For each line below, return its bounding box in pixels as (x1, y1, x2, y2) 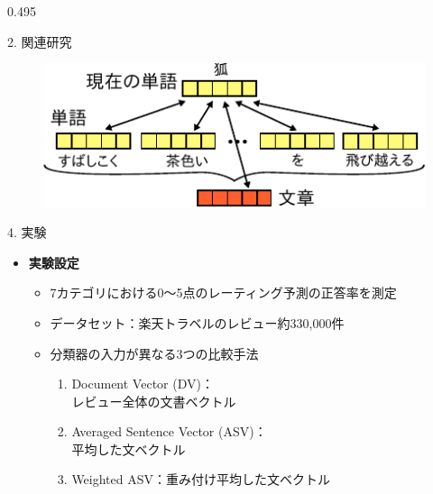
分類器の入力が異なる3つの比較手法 (50, 343, 259, 362)
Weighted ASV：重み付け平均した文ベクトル (71, 470, 331, 489)
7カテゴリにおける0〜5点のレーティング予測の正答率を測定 (50, 283, 397, 302)
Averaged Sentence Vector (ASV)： (71, 422, 267, 441)
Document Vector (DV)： (71, 374, 214, 393)
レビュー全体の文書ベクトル (71, 391, 236, 410)
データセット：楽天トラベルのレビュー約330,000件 (50, 313, 345, 332)
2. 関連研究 (7, 32, 72, 50)
